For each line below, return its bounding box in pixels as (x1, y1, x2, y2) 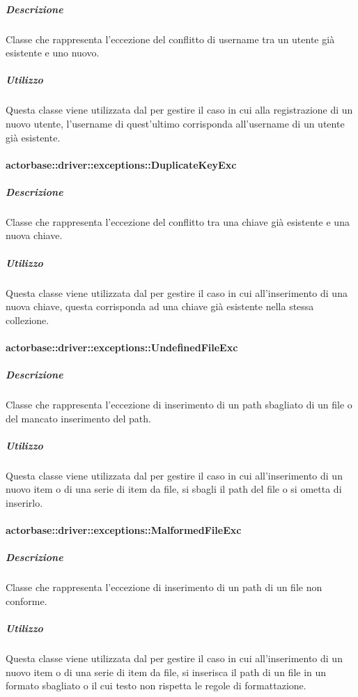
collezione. (6, 312, 49, 327)
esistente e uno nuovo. (6, 45, 100, 60)
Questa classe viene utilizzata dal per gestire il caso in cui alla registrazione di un (6, 102, 353, 117)
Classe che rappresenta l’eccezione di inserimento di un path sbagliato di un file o (6, 397, 352, 412)
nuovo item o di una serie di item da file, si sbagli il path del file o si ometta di (6, 482, 342, 496)
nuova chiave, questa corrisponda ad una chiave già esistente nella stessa (6, 299, 314, 314)
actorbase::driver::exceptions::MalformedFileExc (6, 523, 242, 537)
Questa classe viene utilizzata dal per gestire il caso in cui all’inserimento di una (6, 285, 348, 300)
